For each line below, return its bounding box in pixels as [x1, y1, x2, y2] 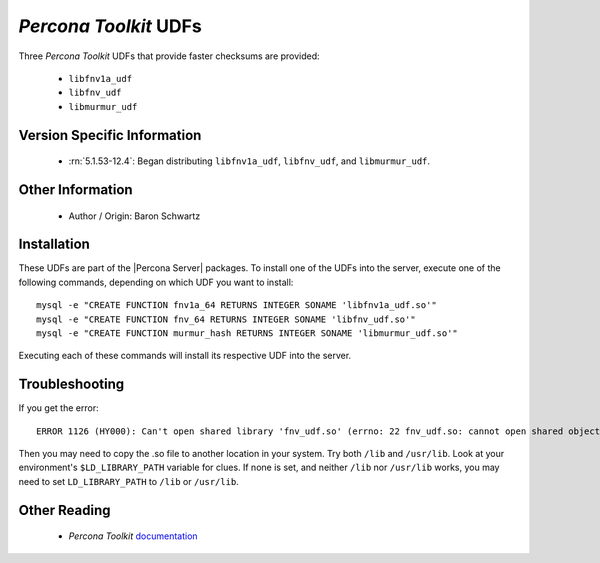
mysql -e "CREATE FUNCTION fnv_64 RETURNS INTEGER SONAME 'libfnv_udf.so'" [36, 313, 416, 325]
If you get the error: [18, 402, 99, 414]
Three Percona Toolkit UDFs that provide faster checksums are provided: [18, 50, 320, 62]
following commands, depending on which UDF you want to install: [18, 276, 294, 288]
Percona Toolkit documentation [68, 530, 199, 542]
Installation [18, 236, 90, 253]
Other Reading [18, 501, 111, 519]
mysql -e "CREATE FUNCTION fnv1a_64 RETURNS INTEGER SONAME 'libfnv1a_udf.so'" [36, 300, 437, 311]
